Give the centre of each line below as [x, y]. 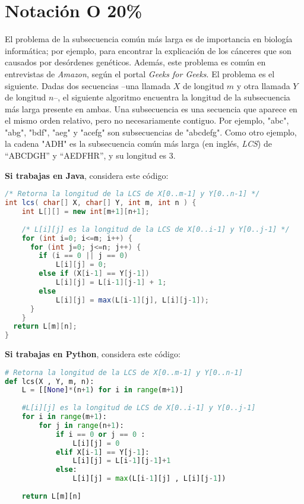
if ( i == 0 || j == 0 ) [83, 256]
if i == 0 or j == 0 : [100, 434]
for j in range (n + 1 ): [81, 425]
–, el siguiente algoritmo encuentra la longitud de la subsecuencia [172, 97]
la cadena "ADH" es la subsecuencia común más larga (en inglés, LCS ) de [138, 144]
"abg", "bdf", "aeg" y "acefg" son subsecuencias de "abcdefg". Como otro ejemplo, [151, 132]
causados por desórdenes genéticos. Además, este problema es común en [135, 62]
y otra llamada [263, 85]
